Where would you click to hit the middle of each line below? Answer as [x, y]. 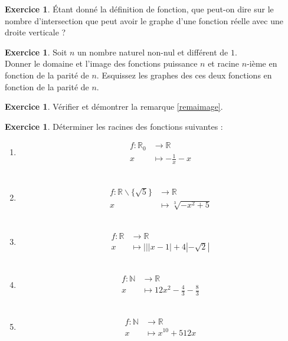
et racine [224, 63]
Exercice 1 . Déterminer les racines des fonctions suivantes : [114, 126]
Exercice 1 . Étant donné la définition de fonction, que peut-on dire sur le [139, 9]
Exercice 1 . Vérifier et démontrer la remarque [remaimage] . [114, 106]
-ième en [262, 63]
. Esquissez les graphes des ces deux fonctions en [184, 75]
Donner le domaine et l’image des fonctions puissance [101, 63]
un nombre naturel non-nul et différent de [153, 52]
